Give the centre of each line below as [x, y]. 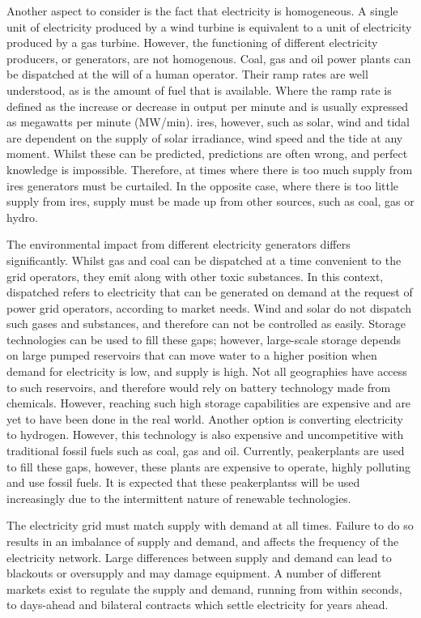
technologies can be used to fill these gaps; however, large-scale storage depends [204, 339]
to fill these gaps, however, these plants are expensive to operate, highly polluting [209, 466]
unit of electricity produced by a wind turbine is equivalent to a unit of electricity [209, 26]
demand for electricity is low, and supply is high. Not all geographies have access [207, 371]
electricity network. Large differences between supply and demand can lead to [199, 557]
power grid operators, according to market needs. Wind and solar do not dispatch [209, 307]
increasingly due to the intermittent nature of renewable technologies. [179, 498]
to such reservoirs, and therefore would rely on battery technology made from [199, 387]
